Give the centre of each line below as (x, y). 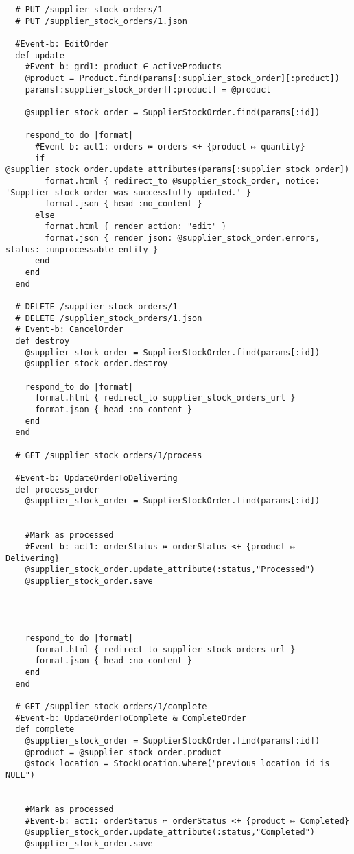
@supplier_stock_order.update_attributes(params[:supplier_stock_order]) (178, 170)
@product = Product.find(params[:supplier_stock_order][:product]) (182, 78)
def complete (45, 730)
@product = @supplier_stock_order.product (123, 752)
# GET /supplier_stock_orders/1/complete (111, 707)
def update (40, 55)
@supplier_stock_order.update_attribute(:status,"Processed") (170, 570)
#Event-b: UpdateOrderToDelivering (96, 478)
